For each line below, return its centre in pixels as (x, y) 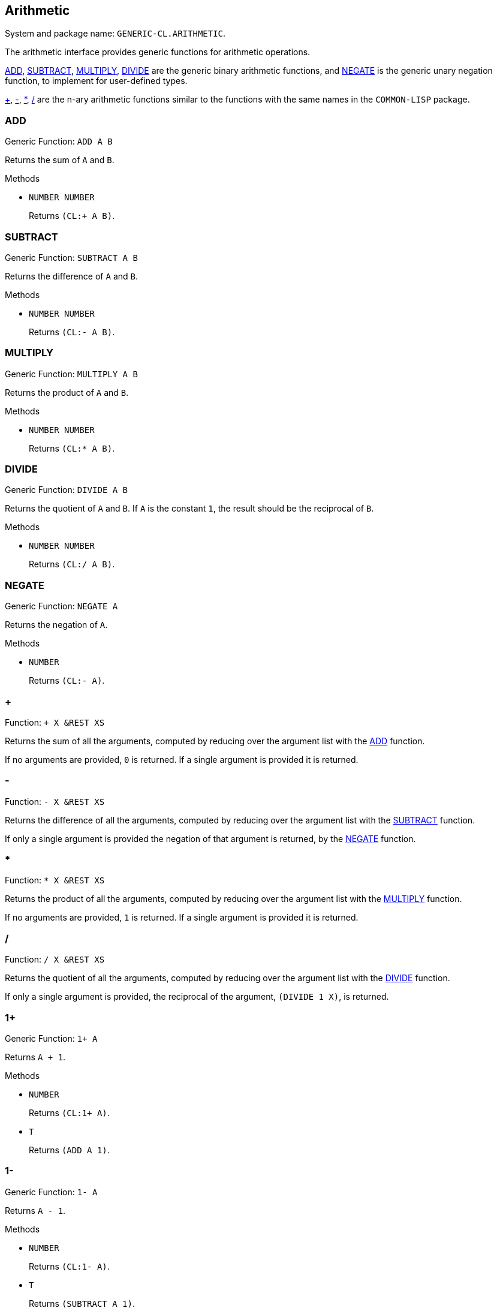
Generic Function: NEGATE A (61, 606)
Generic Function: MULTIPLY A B (71, 374)
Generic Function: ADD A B (59, 142)
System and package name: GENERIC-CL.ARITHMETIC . (115, 34)
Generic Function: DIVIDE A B (67, 490)
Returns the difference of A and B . (72, 276)
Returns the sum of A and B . (60, 160)
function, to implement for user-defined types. (96, 81)
